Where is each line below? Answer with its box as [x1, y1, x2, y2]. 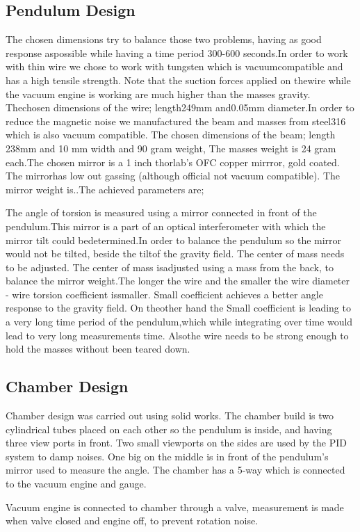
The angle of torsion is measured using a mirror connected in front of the [6, 205, 317, 220]
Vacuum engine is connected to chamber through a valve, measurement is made [6, 499, 344, 514]
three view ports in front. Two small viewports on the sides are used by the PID [6, 435, 347, 450]
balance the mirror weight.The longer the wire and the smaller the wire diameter [6, 273, 350, 288]
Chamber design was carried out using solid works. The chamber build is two [6, 408, 334, 423]
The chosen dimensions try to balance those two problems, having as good [6, 32, 322, 47]
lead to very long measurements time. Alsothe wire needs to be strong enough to [6, 328, 349, 342]
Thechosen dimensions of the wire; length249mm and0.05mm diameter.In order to [6, 100, 354, 115]
